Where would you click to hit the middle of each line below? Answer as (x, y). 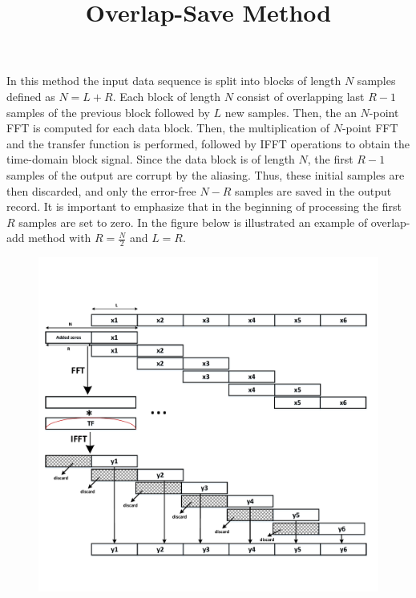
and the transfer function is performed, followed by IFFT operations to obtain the (208, 143)
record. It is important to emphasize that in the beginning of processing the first (204, 206)
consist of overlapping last (301, 96)
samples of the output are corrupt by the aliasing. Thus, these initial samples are (206, 174)
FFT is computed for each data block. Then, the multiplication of (168, 128)
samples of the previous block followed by (108, 112)
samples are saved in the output (313, 190)
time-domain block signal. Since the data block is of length (151, 159)
